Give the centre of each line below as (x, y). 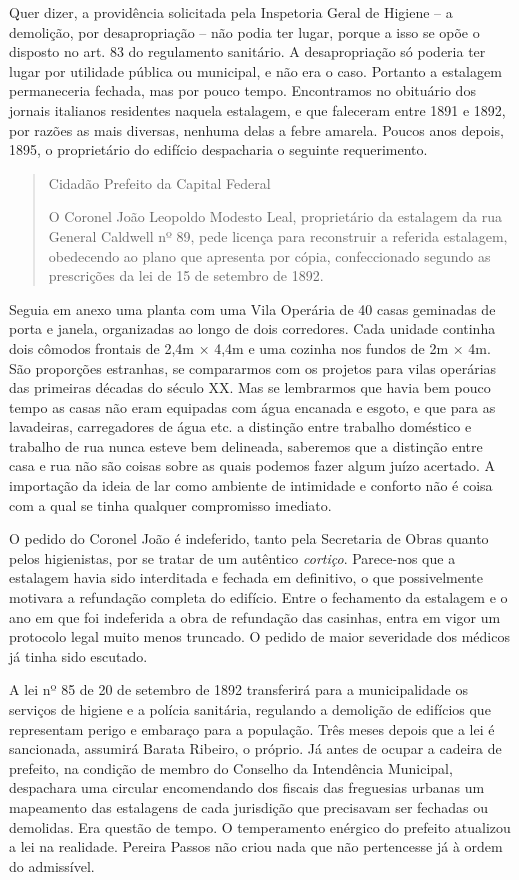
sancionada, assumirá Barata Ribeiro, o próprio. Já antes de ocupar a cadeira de (255, 748)
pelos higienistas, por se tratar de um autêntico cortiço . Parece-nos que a (232, 557)
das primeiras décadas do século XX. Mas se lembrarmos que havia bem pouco (250, 387)
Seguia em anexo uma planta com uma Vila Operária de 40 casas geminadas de (252, 308)
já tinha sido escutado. (78, 655)
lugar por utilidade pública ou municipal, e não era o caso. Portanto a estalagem (255, 70)
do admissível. (52, 865)
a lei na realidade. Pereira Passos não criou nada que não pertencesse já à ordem (256, 846)
